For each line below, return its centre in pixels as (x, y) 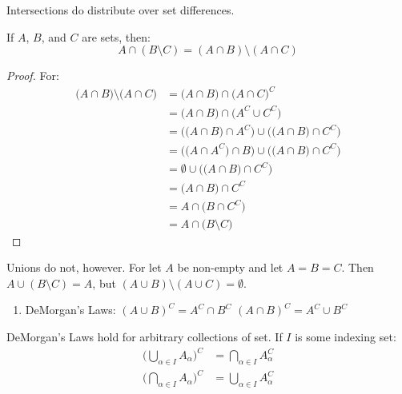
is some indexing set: (346, 336)
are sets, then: (116, 36)
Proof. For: (33, 76)
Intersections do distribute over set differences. (121, 10)
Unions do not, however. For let (84, 267)
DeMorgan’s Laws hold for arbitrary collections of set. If (145, 336)
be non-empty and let (230, 267)
